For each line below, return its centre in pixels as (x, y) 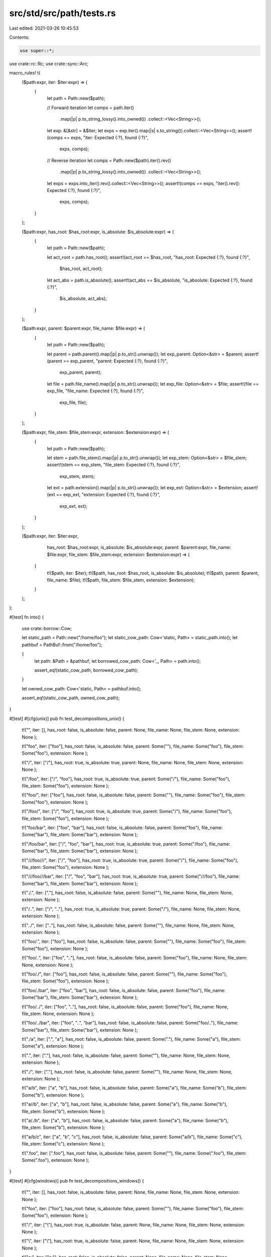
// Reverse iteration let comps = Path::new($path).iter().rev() (109, 160)
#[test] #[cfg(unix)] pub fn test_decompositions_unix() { (67, 719)
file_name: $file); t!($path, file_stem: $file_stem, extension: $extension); (121, 580)
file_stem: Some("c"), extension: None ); (63, 1144)
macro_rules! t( (25, 73)
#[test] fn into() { (27, 617)
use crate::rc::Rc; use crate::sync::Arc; (49, 63)
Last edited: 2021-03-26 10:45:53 (44, 28)
